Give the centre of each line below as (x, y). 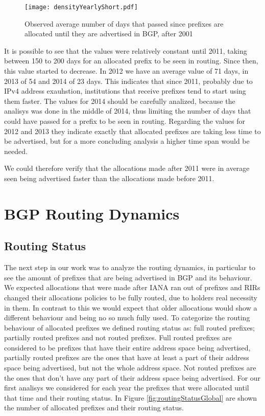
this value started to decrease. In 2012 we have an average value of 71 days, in (126, 71)
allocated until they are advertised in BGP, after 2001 (109, 34)
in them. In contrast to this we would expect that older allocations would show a (131, 307)
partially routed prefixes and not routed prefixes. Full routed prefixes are (118, 337)
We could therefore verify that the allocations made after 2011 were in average (127, 168)
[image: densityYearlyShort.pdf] (81, 7)
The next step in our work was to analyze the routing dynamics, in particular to (130, 267)
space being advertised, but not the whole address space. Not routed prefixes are (130, 368)
